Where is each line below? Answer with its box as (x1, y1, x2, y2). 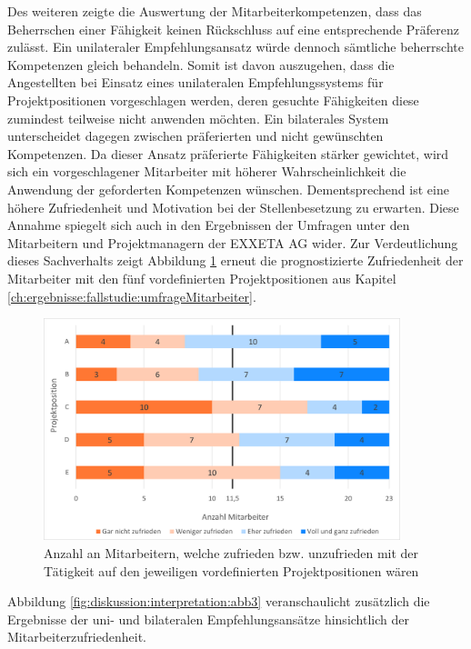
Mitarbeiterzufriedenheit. (7, 627, 146, 646)
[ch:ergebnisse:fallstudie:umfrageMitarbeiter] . (7, 286, 256, 305)
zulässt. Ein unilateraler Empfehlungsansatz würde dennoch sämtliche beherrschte (7, 37, 464, 56)
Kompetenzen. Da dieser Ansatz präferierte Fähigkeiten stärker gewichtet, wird (7, 144, 449, 163)
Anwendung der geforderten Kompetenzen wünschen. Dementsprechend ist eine (7, 179, 449, 198)
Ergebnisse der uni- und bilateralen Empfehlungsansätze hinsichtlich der (7, 609, 409, 628)
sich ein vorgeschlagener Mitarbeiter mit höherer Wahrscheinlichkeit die (7, 162, 406, 181)
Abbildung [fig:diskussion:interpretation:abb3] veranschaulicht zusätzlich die (7, 592, 430, 611)
